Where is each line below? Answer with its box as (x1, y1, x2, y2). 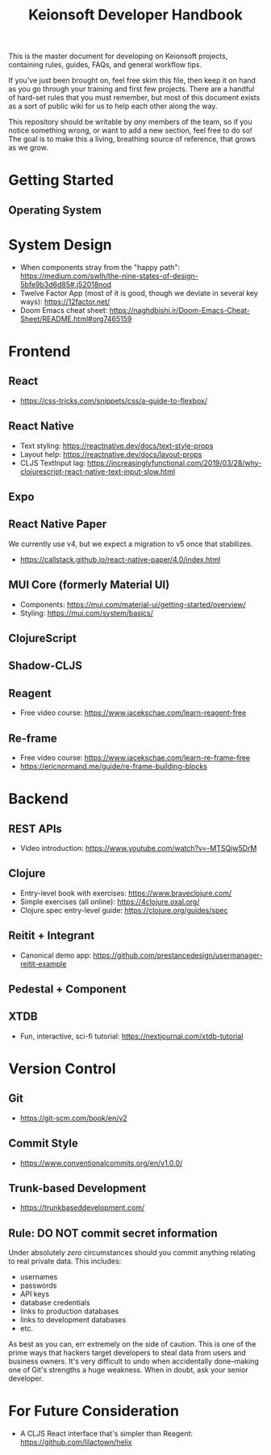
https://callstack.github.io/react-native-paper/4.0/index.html (19, 554, 221, 564)
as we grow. (8, 143, 48, 153)
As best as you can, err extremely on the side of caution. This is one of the (8, 1339, 256, 1349)
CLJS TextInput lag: (19, 458, 86, 467)
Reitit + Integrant (8, 928, 95, 943)
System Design (8, 235, 113, 254)
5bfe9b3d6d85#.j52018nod (19, 279, 111, 289)
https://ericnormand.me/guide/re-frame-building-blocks (19, 761, 208, 771)
